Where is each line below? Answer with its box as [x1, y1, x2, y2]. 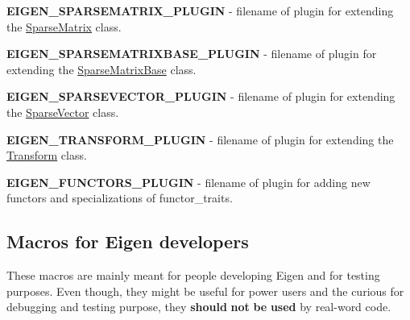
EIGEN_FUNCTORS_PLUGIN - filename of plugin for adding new [6, 173, 371, 190]
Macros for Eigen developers [6, 229, 249, 254]
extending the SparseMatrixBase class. [6, 60, 197, 77]
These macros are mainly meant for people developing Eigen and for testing [6, 267, 380, 284]
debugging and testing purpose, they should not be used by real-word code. [6, 298, 391, 315]
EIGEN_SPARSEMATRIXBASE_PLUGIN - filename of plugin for [6, 45, 377, 62]
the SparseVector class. [6, 103, 119, 120]
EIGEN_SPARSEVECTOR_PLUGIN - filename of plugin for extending [6, 88, 396, 105]
